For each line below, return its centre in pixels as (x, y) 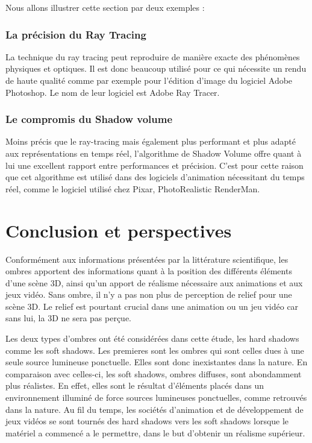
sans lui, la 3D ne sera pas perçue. (69, 318)
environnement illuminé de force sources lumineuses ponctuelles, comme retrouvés (156, 397)
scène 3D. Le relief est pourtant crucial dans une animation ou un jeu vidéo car (152, 306)
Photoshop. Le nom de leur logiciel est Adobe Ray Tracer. (113, 92)
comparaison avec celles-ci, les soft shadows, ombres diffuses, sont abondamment (154, 373)
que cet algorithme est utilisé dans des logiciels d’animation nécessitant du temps (155, 177)
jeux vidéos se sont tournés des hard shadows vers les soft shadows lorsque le (147, 421)
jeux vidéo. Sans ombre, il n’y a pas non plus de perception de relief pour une (149, 294)
